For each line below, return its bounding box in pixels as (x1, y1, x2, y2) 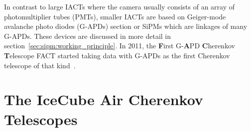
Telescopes (4, 109, 78, 129)
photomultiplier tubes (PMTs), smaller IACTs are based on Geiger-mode (4, 11, 226, 21)
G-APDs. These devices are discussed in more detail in (4, 30, 171, 41)
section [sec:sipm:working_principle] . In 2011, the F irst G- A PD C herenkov (4, 40, 235, 51)
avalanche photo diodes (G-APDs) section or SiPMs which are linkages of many (4, 21, 248, 31)
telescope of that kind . (4, 60, 76, 70)
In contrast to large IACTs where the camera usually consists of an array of (4, 1, 235, 11)
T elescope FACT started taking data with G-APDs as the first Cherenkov (4, 50, 230, 60)
